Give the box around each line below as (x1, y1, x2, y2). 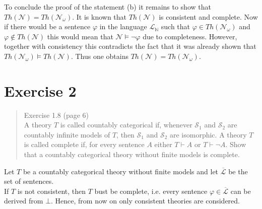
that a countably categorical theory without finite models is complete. (24, 149, 240, 160)
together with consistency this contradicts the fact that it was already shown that (4, 41, 256, 51)
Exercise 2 (4, 80, 77, 101)
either (154, 139, 172, 150)
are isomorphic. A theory (169, 129, 247, 140)
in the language (99, 21, 147, 32)
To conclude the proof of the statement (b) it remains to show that (4, 2, 211, 12)
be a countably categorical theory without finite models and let (23, 166, 219, 176)
